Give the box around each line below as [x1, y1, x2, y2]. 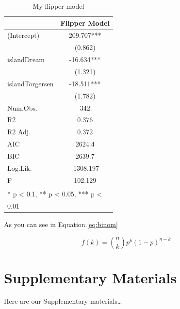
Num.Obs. [7, 102, 37, 113]
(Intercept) [7, 30, 40, 40]
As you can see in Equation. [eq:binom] [4, 219, 118, 229]
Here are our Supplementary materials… [4, 295, 122, 306]
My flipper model [33, 1, 84, 11]
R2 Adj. [7, 127, 31, 137]
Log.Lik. [7, 163, 32, 173]
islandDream [7, 54, 45, 65]
